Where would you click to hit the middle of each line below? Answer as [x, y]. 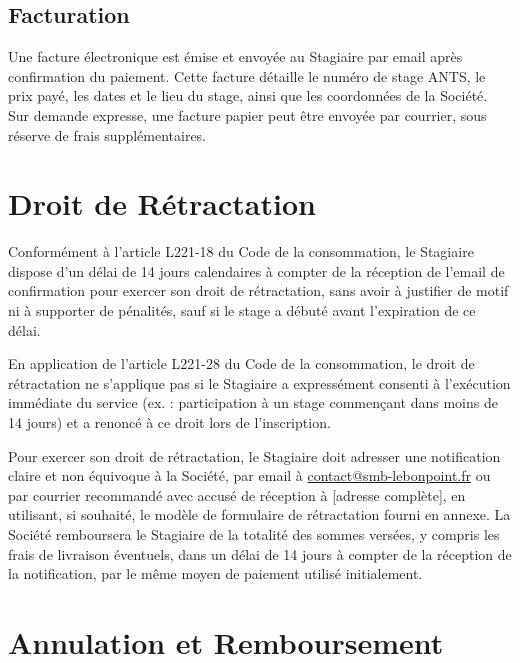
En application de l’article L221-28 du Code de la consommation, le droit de [241, 363]
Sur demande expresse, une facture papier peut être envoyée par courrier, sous [247, 114]
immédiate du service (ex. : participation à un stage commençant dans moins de [253, 402]
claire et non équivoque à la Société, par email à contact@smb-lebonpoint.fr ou [249, 475]
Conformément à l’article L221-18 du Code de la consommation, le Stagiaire [241, 251]
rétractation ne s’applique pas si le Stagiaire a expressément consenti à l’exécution [259, 382]
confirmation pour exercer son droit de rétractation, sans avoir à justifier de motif [258, 290]
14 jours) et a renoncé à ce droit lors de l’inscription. [169, 422]
